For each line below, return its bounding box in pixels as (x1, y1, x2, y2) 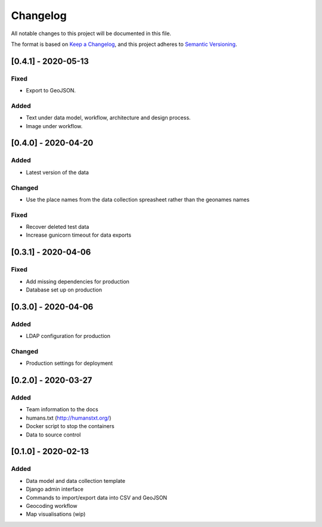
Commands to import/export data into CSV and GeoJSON (26, 494, 168, 501)
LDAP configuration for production (26, 333, 110, 340)
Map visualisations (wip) (26, 510, 86, 518)
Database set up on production (26, 286, 103, 293)
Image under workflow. (26, 122, 83, 129)
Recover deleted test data (26, 224, 89, 231)
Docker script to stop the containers (26, 423, 114, 430)
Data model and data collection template (26, 477, 125, 484)
